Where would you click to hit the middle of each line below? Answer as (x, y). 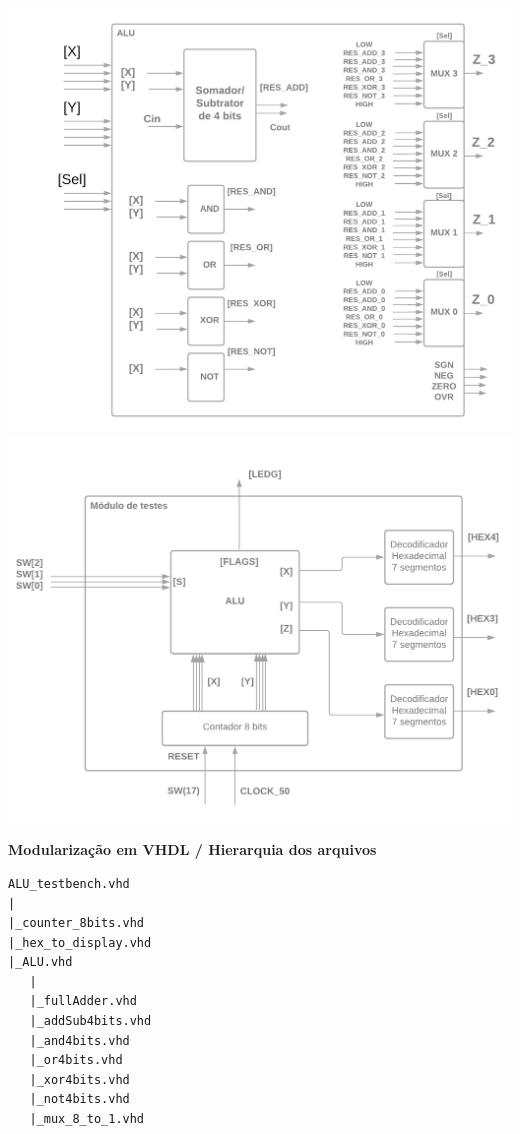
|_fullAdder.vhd (83, 1001)
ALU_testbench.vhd (69, 883)
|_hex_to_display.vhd (80, 942)
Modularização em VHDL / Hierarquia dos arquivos (192, 849)
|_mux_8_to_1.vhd (87, 1119)
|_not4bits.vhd (79, 1099)
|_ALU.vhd (40, 962)
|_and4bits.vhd (79, 1040)
